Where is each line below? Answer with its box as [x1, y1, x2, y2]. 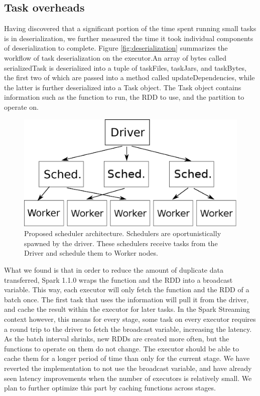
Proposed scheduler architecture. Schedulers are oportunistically [24, 228, 221, 239]
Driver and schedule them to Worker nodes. [24, 248, 158, 258]
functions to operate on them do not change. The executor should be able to [4, 343, 239, 353]
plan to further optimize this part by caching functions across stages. [4, 382, 216, 393]
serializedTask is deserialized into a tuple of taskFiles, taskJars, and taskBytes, [4, 62, 246, 73]
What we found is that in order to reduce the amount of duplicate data [4, 264, 223, 275]
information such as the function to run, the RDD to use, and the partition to [4, 92, 244, 102]
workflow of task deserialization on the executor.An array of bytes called [4, 52, 226, 63]
